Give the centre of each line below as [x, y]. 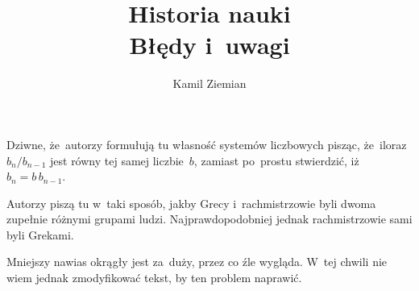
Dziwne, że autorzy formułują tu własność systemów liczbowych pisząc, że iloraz [207, 144]
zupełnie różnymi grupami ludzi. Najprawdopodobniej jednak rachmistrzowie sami [209, 219]
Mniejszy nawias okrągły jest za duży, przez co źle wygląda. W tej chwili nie [197, 262]
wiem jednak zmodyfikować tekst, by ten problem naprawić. [154, 278]
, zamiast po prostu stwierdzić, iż [276, 160]
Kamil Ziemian [209, 83]
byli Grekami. [40, 234]
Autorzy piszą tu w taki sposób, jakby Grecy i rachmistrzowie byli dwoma [191, 203]
